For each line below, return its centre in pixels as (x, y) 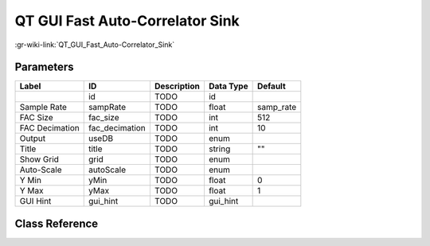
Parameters (44, 67)
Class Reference (57, 223)
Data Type (228, 86)
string (219, 149)
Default (271, 86)
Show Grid (39, 159)
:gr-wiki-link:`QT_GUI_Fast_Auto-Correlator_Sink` (95, 45)
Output (33, 139)
